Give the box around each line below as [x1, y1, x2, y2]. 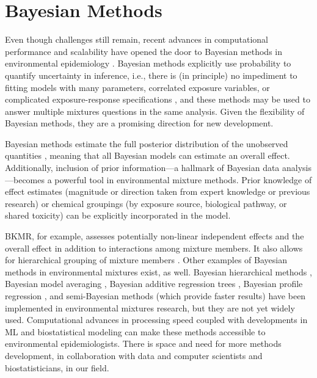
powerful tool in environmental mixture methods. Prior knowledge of [54, 173, 312, 186]
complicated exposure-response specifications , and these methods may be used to [5, 93, 310, 106]
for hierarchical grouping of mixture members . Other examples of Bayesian [5, 253, 287, 266]
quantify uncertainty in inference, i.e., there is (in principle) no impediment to [5, 68, 297, 81]
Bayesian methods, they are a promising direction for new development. [5, 117, 274, 129]
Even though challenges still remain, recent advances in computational [5, 33, 269, 46]
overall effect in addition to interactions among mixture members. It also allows [5, 241, 303, 254]
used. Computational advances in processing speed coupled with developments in [5, 313, 308, 326]
